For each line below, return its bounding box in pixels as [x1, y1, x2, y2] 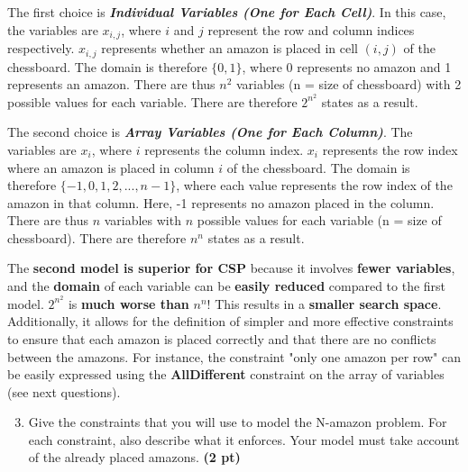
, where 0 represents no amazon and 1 [242, 57, 452, 76]
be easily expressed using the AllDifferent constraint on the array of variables [7, 365, 445, 384]
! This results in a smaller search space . [206, 294, 442, 313]
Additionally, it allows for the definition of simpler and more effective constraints [7, 312, 454, 331]
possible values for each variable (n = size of [197, 211, 442, 230]
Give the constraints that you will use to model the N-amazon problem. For [28, 413, 447, 431]
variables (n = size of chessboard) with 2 [236, 75, 462, 94]
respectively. [7, 39, 75, 58]
